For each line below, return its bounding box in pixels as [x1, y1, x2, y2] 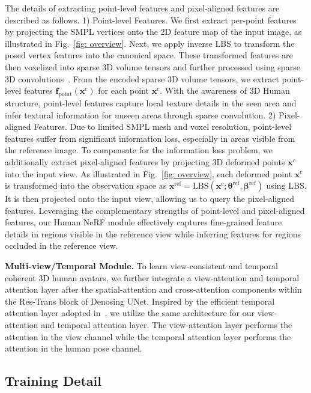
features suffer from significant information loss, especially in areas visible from [5, 132, 295, 144]
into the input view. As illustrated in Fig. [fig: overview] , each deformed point [5, 167, 292, 180]
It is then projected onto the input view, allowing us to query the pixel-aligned [5, 192, 295, 205]
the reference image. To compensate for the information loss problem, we [5, 144, 273, 156]
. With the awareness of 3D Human [160, 84, 290, 97]
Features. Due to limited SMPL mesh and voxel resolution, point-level [34, 120, 292, 133]
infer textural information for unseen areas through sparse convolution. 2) [5, 108, 276, 121]
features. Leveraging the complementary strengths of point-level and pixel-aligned [5, 204, 305, 216]
